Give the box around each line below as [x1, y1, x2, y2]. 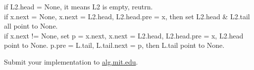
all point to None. [4, 21, 58, 31]
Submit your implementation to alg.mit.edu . [4, 56, 138, 67]
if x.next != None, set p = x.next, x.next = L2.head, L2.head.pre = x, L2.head [4, 30, 244, 40]
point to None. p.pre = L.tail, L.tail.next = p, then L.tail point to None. [4, 40, 225, 50]
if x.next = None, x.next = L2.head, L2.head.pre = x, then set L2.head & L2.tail [4, 11, 250, 21]
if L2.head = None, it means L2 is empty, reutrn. [4, 1, 153, 11]
